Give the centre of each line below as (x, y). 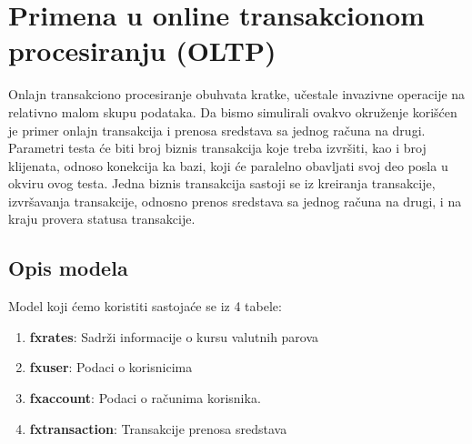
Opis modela (68, 268)
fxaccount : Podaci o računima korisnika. (145, 398)
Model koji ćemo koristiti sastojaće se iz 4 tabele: (145, 306)
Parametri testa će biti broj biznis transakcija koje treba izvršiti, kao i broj (217, 148)
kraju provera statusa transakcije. (102, 219)
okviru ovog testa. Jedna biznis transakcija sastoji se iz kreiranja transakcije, (222, 183)
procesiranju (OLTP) (142, 50)
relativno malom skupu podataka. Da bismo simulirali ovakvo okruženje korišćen (233, 111)
